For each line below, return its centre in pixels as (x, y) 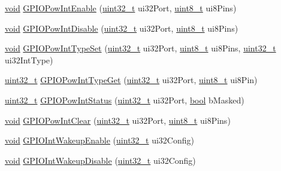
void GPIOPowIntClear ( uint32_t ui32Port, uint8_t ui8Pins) (118, 120)
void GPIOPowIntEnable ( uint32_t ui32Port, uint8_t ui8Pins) (121, 8)
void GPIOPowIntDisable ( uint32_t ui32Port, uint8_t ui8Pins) (122, 28)
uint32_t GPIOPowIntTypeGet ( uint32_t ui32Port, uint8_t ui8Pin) (131, 80)
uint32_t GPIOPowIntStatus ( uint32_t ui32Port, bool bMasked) (125, 100)
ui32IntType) (29, 59)
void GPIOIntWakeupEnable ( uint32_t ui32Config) (99, 140)
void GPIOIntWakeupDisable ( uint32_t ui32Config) (100, 160)
